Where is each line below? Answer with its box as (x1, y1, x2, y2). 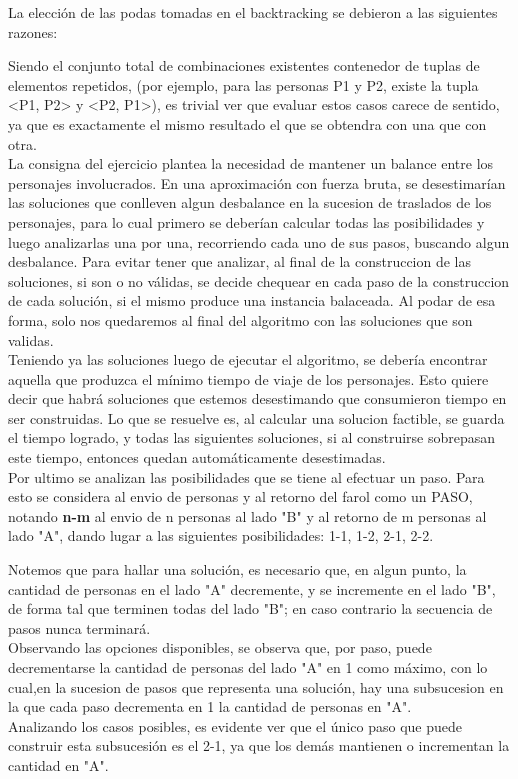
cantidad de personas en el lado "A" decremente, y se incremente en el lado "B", (8, 578, 496, 599)
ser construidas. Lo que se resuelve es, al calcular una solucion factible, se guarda (8, 407, 505, 428)
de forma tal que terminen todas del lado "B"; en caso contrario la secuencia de (8, 598, 493, 619)
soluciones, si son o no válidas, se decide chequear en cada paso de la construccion (8, 270, 510, 291)
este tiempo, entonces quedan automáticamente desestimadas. (8, 447, 386, 468)
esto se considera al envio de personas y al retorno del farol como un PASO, (8, 486, 473, 507)
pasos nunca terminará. (8, 617, 151, 638)
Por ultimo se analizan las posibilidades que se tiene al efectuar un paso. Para (8, 466, 485, 487)
